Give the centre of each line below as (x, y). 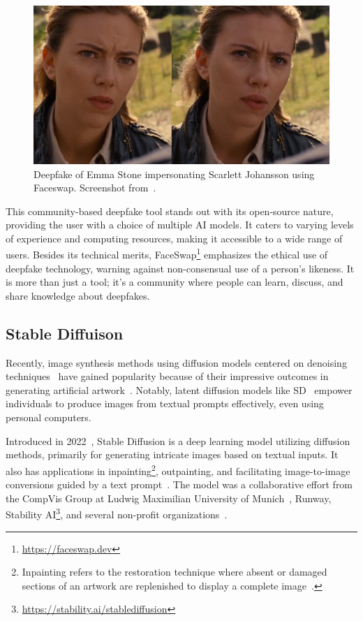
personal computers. (49, 417)
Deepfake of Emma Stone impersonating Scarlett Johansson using (174, 174)
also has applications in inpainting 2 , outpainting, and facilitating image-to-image (178, 469)
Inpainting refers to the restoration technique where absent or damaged (175, 572)
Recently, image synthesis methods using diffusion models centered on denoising (176, 362)
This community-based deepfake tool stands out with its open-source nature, (170, 211)
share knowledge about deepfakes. (78, 295)
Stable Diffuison (65, 333)
